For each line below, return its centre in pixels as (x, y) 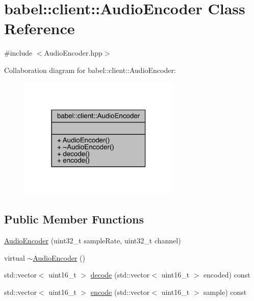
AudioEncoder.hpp (73, 53)
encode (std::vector (120, 292)
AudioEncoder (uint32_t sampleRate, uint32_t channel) (93, 241)
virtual (15, 257)
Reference (40, 28)
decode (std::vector (120, 275)
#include (18, 53)
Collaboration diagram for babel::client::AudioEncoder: (90, 70)
